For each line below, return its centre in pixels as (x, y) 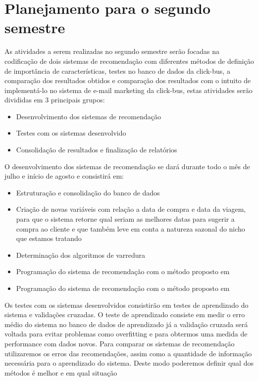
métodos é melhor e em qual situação (61, 372)
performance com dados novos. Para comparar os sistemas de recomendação (120, 343)
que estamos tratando (49, 238)
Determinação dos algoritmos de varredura (81, 255)
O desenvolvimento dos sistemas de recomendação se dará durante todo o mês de (127, 166)
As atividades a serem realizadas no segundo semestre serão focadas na (112, 51)
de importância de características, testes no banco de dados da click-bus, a (117, 71)
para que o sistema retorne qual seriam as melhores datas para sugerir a (125, 219)
